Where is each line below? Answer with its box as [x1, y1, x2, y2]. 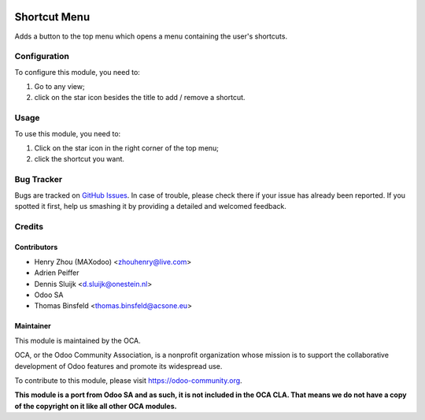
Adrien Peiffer [34, 268, 79, 277]
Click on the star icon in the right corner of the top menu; [34, 143, 220, 153]
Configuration [14, 51, 70, 62]
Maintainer [14, 322, 51, 331]
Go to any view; [34, 82, 86, 91]
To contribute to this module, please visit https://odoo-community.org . [14, 375, 243, 385]
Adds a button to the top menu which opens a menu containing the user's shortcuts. [14, 32, 287, 41]
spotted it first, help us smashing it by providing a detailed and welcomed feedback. [14, 201, 286, 210]
